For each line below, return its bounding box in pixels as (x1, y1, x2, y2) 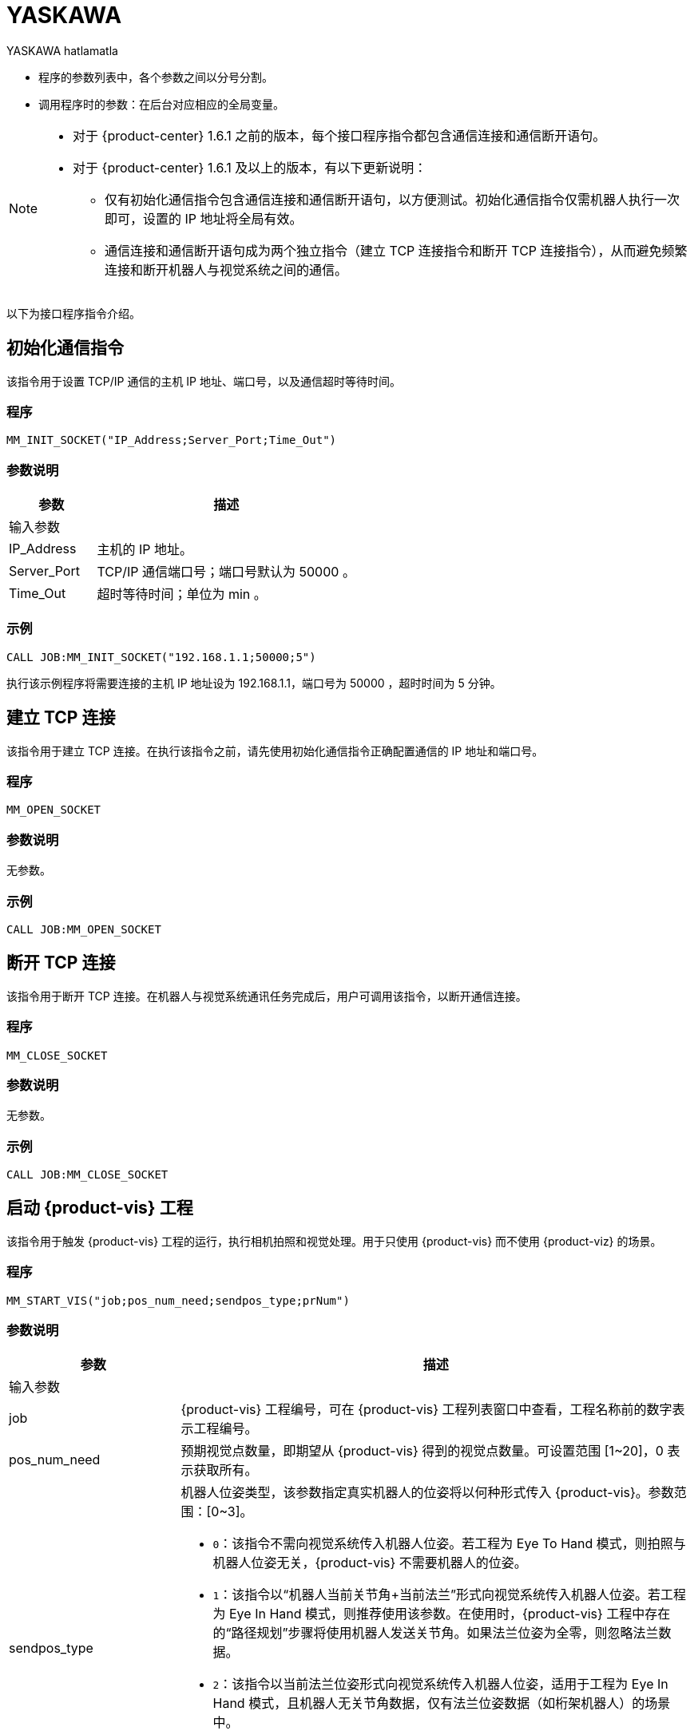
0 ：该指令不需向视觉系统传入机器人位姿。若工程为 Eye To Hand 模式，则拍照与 (212, 1535, 686, 1552)
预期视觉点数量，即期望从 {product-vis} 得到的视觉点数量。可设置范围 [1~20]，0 (180, 1443, 664, 1460)
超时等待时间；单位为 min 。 (97, 586, 267, 603)
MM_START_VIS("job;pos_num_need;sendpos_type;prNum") (6, 1293, 350, 1307)
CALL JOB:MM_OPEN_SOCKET (6, 922, 161, 936)
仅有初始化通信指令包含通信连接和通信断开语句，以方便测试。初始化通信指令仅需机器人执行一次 (105, 191, 680, 208)
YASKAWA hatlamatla (6, 43, 118, 57)
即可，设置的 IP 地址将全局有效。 (105, 210, 303, 227)
